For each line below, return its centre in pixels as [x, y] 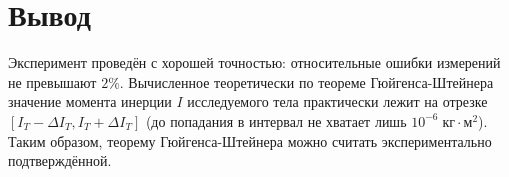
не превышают [52, 81]
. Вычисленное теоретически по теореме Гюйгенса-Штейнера [306, 81]
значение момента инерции [90, 101]
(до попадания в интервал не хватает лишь [276, 120]
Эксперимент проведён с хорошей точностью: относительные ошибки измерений [254, 62]
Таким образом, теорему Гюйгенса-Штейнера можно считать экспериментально [250, 140]
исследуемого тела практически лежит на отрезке [337, 101]
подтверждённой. [60, 160]
